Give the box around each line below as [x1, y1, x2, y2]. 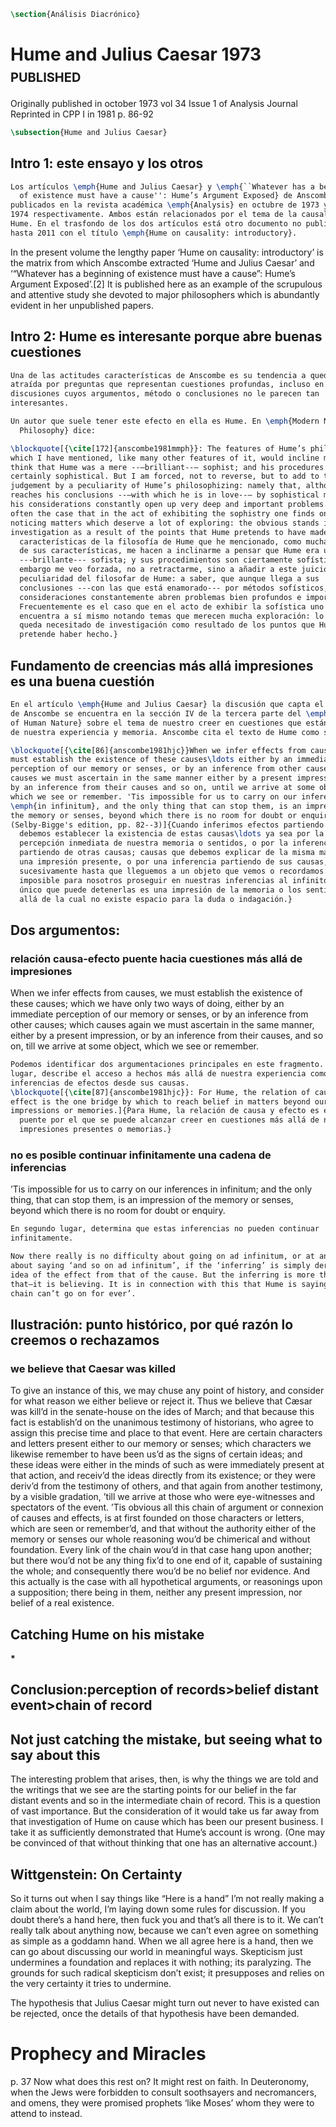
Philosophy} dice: [19, 425, 97, 435]
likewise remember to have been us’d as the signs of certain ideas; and [10, 1448, 303, 1460]
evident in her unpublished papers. [10, 299, 155, 311]
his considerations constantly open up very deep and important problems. [10, 500, 329, 510]
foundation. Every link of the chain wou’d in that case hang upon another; [10, 1544, 313, 1556]
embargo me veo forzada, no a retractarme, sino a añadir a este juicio [19, 565, 329, 575]
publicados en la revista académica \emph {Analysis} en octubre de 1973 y [10, 200, 329, 210]
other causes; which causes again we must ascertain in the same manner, [10, 1019, 315, 1031]
